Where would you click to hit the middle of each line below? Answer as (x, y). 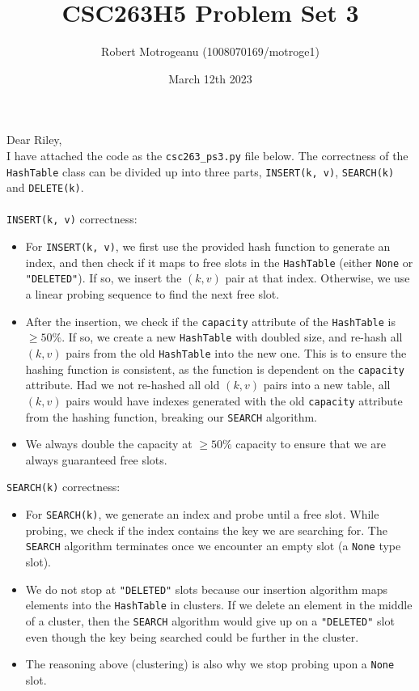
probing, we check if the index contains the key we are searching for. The (206, 530)
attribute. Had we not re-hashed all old (123, 385)
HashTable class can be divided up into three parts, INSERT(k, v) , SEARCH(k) (201, 171)
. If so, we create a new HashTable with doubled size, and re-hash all (232, 337)
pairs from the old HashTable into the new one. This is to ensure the (236, 353)
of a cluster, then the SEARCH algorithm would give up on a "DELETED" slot (210, 620)
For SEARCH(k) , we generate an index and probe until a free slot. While (202, 514)
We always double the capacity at (109, 444)
